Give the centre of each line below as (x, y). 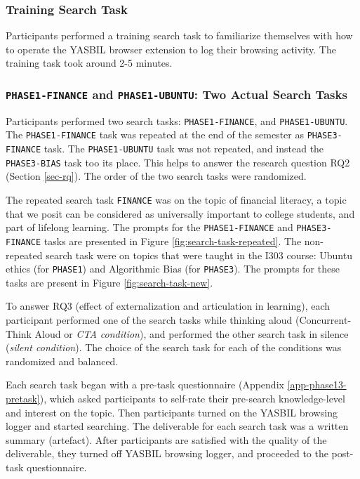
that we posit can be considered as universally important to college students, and (180, 213)
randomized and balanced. (62, 361)
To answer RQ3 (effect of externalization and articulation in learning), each (168, 306)
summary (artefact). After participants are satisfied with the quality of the (166, 439)
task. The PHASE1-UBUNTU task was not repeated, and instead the (184, 149)
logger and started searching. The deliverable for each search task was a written (177, 426)
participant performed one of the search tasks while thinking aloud (149, 320)
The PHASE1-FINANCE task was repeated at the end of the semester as (155, 134)
